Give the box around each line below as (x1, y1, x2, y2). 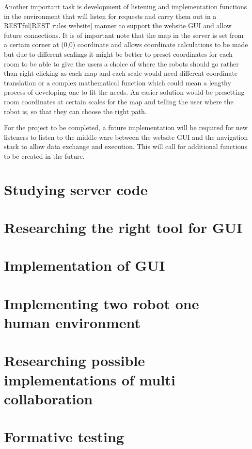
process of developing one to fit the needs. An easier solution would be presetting (4, 87, 245, 97)
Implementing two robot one (4, 293, 199, 313)
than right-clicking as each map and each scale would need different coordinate (4, 68, 238, 78)
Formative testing (4, 427, 124, 447)
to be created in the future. (4, 150, 85, 161)
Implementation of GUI (4, 255, 165, 275)
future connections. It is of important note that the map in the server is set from (4, 30, 244, 40)
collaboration (4, 388, 93, 408)
